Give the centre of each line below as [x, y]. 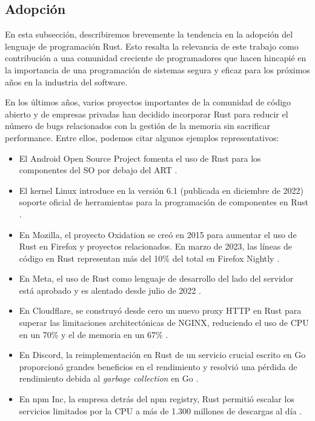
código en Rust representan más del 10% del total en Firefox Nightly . [149, 258]
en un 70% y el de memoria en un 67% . [94, 334]
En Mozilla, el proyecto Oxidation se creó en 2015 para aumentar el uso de [158, 234]
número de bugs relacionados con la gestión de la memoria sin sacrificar [138, 126]
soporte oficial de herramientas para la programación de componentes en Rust [164, 202]
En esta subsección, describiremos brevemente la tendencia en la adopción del [149, 34]
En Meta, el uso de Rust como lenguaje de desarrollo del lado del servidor [156, 278]
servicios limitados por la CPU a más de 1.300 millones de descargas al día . [161, 410]
